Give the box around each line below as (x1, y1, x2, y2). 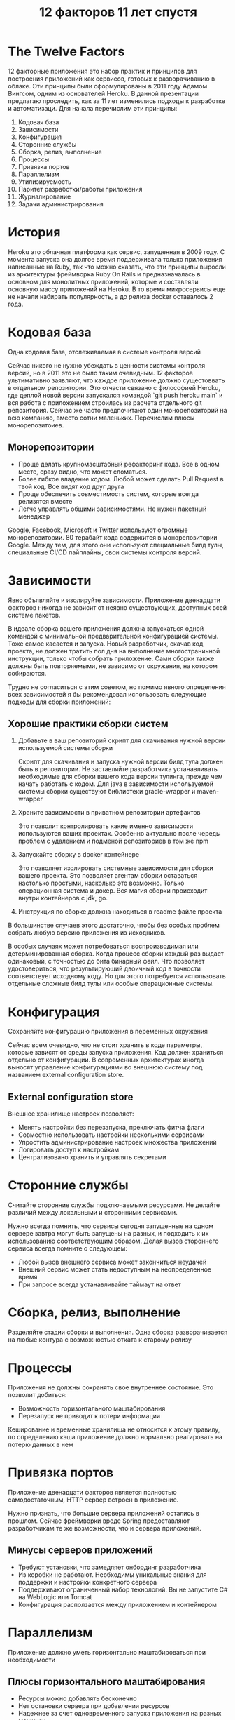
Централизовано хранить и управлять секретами (17, 1153, 166, 1161)
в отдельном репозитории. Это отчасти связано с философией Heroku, (8, 383, 221, 392)
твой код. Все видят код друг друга (17, 482, 124, 491)
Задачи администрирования (17, 199, 104, 208)
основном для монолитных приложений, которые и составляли (8, 277, 199, 286)
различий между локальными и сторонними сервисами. (8, 1208, 178, 1217)
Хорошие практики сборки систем (8, 717, 169, 730)
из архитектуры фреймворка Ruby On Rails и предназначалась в (8, 269, 201, 278)
